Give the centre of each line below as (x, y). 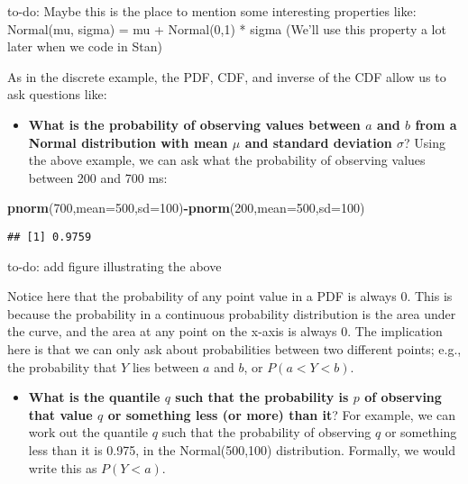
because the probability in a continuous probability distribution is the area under (232, 313)
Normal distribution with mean (128, 142)
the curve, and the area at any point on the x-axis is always (172, 331)
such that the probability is (262, 397)
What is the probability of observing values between (194, 124)
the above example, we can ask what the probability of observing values (227, 160)
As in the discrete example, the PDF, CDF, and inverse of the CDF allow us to (227, 76)
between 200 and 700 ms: (98, 177)
